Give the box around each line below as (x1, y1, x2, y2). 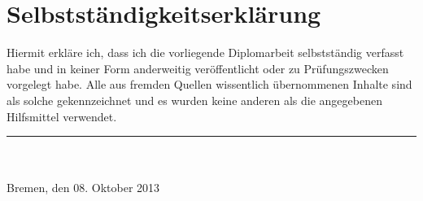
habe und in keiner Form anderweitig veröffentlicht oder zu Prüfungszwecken (7, 59, 389, 76)
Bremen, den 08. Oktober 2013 (7, 179, 160, 196)
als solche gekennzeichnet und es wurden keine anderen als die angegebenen (7, 91, 382, 108)
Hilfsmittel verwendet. (7, 107, 117, 125)
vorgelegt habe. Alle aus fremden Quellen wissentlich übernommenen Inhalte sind (7, 76, 412, 93)
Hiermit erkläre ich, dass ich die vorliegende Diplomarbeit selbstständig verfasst (7, 44, 404, 61)
